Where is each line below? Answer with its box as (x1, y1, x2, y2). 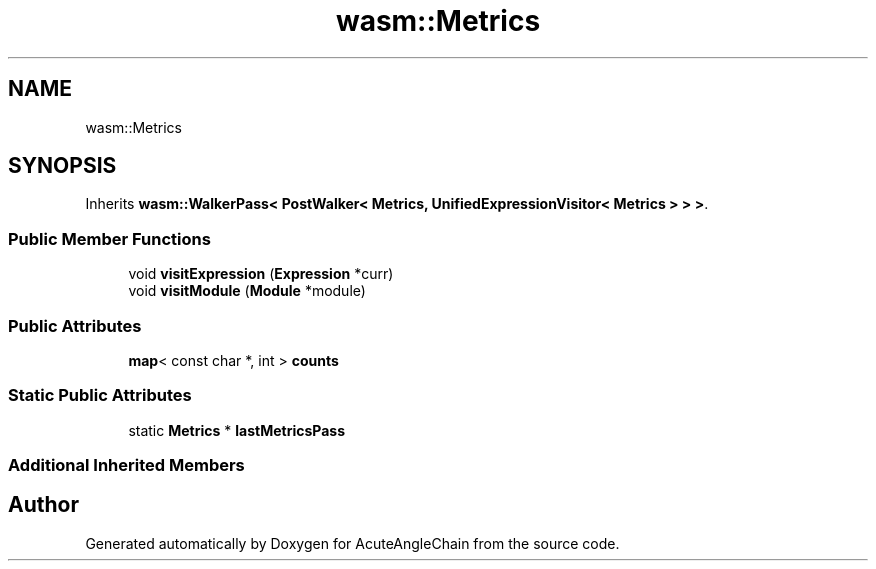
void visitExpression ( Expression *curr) (128, 265, 394, 283)
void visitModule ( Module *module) (128, 282, 366, 300)
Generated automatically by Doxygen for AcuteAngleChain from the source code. (85, 534, 620, 552)
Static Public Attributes (8, 385, 192, 406)
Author (8, 492, 79, 518)
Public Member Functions (8, 228, 211, 249)
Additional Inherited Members (8, 455, 245, 476)
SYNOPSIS (8, 153, 117, 179)
